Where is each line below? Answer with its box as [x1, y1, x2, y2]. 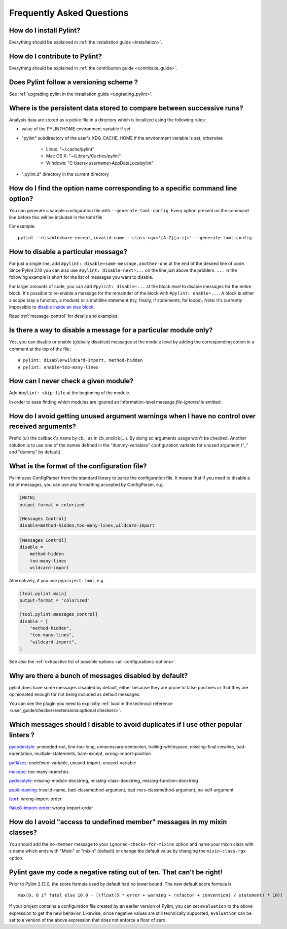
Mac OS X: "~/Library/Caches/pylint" [46, 153, 121, 159]
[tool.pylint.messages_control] [19, 612, 98, 617]
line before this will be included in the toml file [9, 215, 103, 221]
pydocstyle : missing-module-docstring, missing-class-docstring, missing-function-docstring [9, 778, 198, 784]
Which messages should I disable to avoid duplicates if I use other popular [9, 720, 243, 729]
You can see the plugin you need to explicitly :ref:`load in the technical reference [9, 701, 173, 706]
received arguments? [9, 422, 76, 431]
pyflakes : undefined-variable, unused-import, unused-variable [9, 760, 137, 766]
